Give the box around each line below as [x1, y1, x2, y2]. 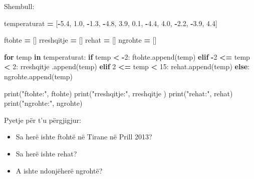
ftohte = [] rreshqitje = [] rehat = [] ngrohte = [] [4, 35, 157, 45]
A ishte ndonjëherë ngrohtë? [16, 165, 103, 175]
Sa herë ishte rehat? [16, 148, 77, 158]
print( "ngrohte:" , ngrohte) [4, 98, 83, 108]
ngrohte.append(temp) [4, 71, 73, 81]
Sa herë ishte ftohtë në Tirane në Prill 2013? [16, 131, 152, 142]
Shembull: [4, 1, 35, 11]
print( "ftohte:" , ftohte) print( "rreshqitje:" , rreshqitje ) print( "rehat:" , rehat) [4, 88, 233, 98]
